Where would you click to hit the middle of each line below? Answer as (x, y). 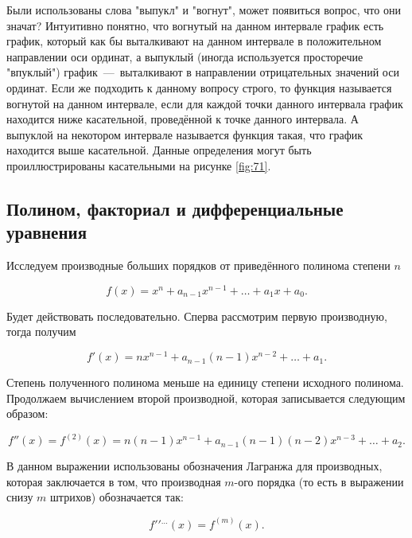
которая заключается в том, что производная (114, 481)
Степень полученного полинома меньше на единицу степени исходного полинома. (205, 382)
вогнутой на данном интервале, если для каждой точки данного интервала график (205, 103)
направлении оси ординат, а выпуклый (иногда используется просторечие (185, 56)
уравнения (47, 232)
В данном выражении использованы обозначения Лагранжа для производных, (194, 466)
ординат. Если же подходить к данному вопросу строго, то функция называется (199, 87)
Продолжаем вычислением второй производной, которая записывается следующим (206, 398)
